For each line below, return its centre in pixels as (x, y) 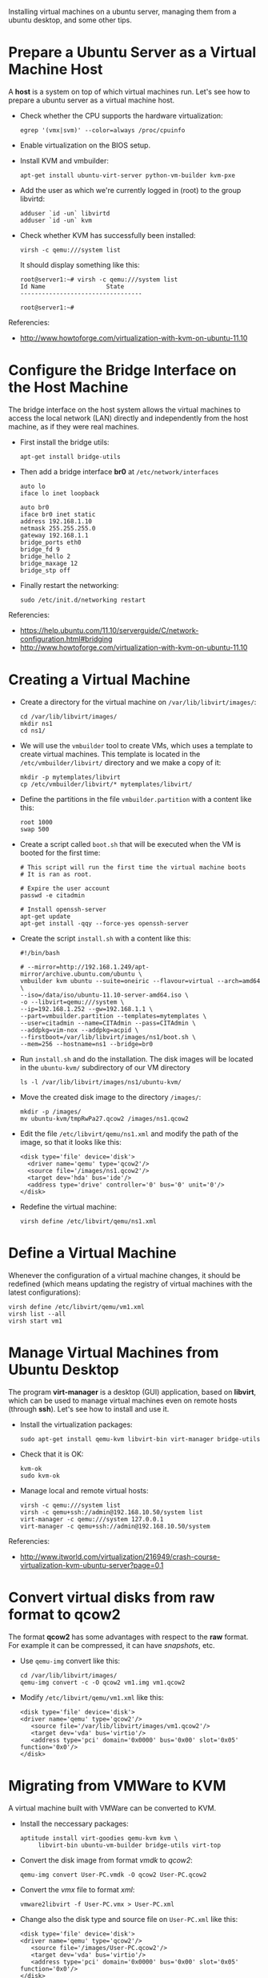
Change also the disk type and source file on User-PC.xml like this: (129, 1919)
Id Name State (72, 286)
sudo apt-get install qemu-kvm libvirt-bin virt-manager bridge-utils (140, 1439)
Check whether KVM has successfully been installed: (108, 235)
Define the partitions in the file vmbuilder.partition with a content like (136, 799)
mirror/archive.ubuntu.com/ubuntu (77, 974)
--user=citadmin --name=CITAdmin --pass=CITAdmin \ (108, 1023)
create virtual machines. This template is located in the (110, 754)
